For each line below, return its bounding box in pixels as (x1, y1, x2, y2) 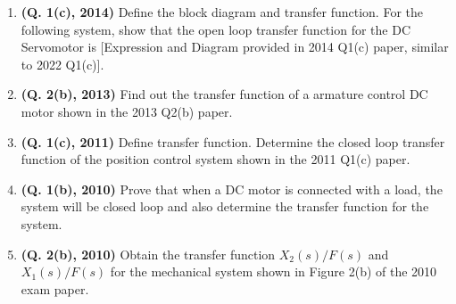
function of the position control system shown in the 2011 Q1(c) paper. (21, 150, 410, 168)
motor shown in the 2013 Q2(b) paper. (21, 102, 233, 120)
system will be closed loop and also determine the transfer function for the (21, 197, 429, 216)
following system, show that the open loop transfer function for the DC (21, 20, 410, 38)
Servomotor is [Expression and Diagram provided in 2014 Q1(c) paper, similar (21, 37, 449, 56)
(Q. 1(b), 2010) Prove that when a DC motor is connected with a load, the (21, 179, 443, 198)
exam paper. (21, 279, 89, 298)
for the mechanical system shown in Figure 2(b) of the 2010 (110, 262, 437, 281)
